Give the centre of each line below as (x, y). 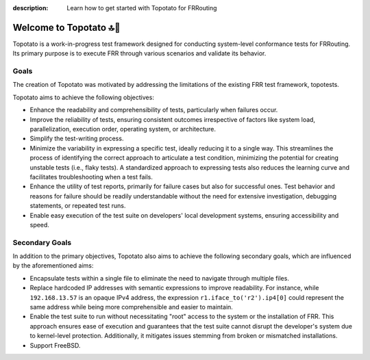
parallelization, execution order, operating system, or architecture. (123, 129)
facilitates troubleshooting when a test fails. (91, 177)
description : (30, 8)
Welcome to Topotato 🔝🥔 (67, 27)
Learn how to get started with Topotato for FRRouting (142, 8)
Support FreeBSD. (55, 345)
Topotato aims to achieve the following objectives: (83, 97)
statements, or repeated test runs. (78, 206)
